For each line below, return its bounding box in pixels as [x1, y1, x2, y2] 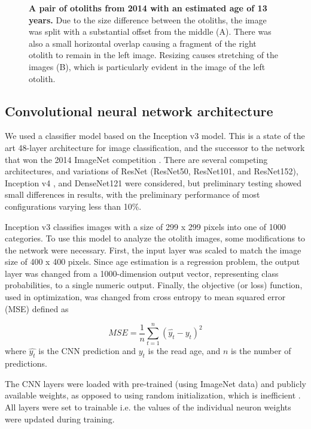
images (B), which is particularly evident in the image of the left [29, 60, 266, 72]
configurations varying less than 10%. [5, 200, 142, 212]
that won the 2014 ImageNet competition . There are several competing [5, 153, 268, 165]
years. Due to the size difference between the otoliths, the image [29, 13, 267, 26]
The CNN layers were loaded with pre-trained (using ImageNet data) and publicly [5, 377, 306, 389]
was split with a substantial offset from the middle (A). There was [29, 25, 272, 38]
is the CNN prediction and [38, 345, 136, 357]
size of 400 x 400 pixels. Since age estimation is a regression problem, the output [5, 255, 300, 268]
